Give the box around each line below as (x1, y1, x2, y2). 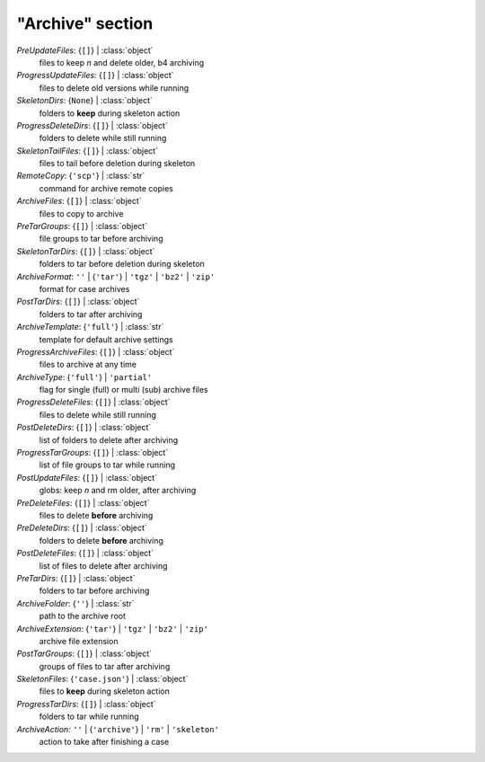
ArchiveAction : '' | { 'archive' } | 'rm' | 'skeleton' (16, 723, 220, 734)
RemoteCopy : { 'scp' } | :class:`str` (16, 171, 145, 182)
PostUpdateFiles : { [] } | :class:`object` (16, 472, 157, 483)
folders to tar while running (39, 711, 139, 722)
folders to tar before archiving (39, 585, 150, 597)
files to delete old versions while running (39, 82, 190, 93)
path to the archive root (39, 611, 126, 622)
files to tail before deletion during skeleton (39, 158, 196, 169)
